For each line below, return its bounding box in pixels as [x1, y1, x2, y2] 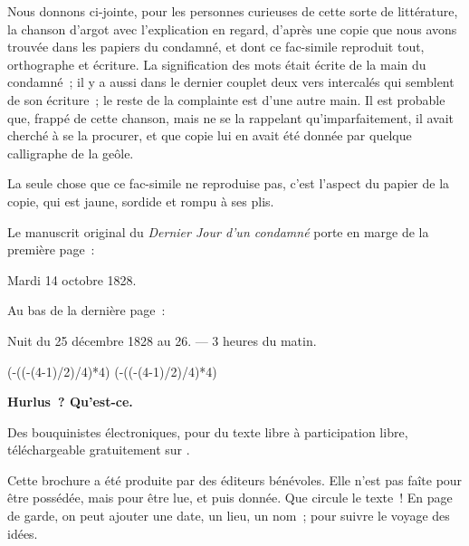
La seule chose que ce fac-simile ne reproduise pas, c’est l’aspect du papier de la [7, 174, 450, 193]
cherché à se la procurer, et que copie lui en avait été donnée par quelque [7, 126, 412, 145]
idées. [7, 523, 38, 542]
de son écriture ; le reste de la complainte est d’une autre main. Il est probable [7, 90, 445, 109]
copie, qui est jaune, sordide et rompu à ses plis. [7, 191, 274, 210]
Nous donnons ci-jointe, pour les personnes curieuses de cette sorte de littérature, [7, 2, 458, 20]
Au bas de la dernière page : [7, 301, 166, 320]
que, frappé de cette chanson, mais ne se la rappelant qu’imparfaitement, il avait [7, 108, 455, 127]
